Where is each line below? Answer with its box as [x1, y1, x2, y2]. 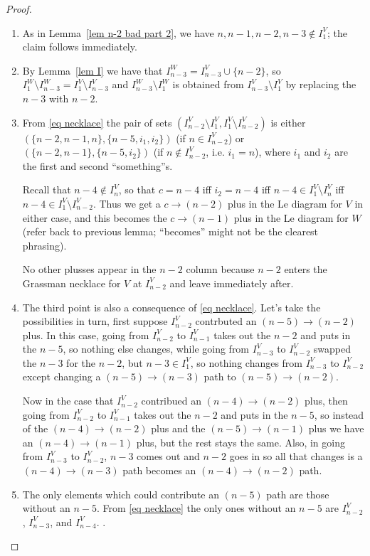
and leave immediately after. [169, 275, 294, 290]
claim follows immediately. [22, 39, 137, 54]
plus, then [305, 393, 348, 408]
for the [66, 355, 95, 370]
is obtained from [172, 77, 244, 92]
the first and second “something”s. [22, 158, 173, 173]
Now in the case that [22, 393, 114, 408]
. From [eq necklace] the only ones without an [96, 501, 296, 515]
